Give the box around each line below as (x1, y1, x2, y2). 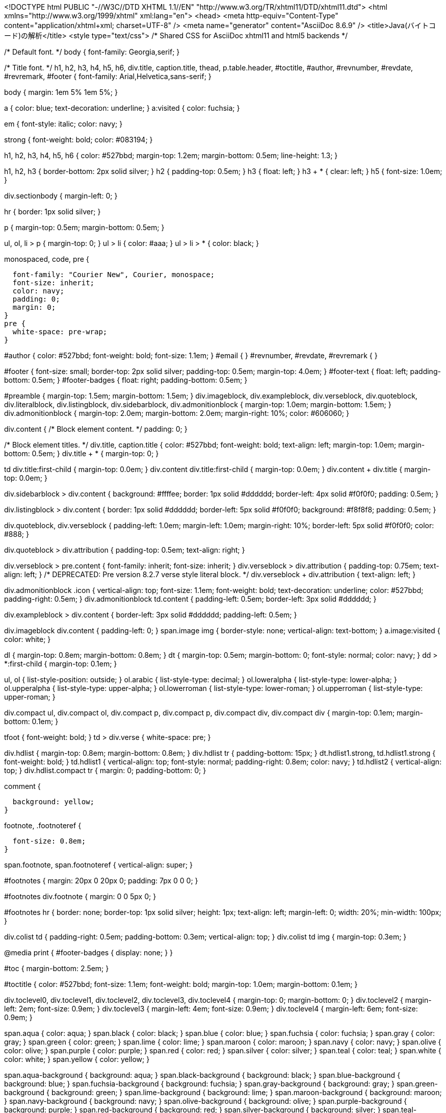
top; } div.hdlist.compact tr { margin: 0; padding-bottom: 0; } (4, 766, 206, 775)
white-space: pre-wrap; (12, 328, 108, 336)
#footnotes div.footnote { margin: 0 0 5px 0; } (4, 892, 156, 901)
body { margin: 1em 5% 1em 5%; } (4, 88, 118, 96)
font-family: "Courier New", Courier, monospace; (12, 270, 215, 279)
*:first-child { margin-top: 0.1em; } (4, 659, 117, 668)
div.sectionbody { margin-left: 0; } (4, 191, 118, 200)
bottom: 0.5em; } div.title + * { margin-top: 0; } (4, 449, 159, 458)
